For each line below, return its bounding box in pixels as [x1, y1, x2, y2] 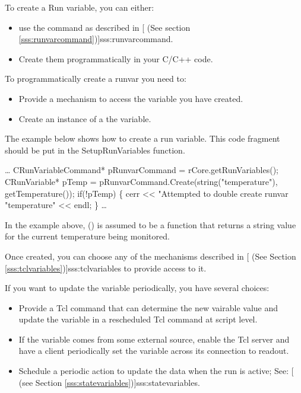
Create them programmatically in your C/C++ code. [18, 52, 213, 65]
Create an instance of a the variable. [18, 112, 151, 124]
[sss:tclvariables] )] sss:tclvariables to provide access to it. [5, 261, 207, 274]
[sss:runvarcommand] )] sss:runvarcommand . [18, 33, 173, 45]
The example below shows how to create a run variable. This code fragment [5, 132, 280, 145]
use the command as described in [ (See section [18, 21, 191, 33]
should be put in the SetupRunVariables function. [5, 143, 185, 156]
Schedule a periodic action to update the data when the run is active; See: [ [18, 365, 294, 377]
